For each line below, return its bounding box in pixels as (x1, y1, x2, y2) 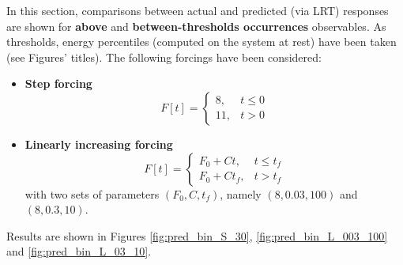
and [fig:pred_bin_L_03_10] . (6, 243, 152, 259)
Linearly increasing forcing (24, 135, 173, 152)
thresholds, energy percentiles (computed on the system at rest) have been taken (6, 33, 397, 50)
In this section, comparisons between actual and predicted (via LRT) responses (6, 2, 389, 18)
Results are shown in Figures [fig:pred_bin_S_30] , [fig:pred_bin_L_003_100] (6, 227, 388, 244)
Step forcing (24, 75, 92, 92)
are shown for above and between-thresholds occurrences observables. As (6, 17, 386, 34)
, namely (220, 185, 262, 202)
